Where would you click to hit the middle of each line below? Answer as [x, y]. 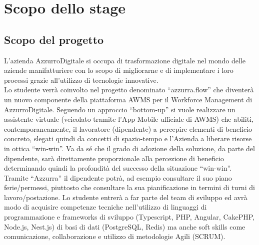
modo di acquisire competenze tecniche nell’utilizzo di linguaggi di [105, 207]
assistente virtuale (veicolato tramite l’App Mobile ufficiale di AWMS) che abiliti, [129, 119]
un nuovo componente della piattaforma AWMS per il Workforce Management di [128, 99]
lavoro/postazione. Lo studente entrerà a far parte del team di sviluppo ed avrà [126, 197]
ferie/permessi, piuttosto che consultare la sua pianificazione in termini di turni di [129, 187]
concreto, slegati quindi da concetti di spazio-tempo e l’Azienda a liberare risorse [128, 138]
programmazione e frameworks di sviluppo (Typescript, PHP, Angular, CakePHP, [129, 217]
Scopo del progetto [54, 39]
